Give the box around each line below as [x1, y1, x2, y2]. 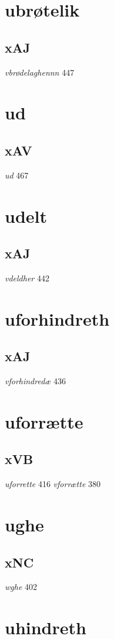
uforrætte [5, 409, 83, 433]
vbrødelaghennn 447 [5, 66, 75, 78]
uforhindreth [5, 306, 110, 330]
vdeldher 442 [5, 271, 49, 284]
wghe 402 [5, 580, 38, 593]
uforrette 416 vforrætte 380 [5, 478, 101, 490]
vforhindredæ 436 [5, 375, 66, 387]
